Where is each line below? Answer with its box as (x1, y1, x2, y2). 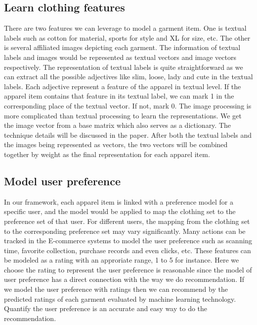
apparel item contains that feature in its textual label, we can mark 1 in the (4, 91, 234, 101)
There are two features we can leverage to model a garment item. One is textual (4, 23, 247, 33)
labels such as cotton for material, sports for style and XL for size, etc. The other (4, 32, 251, 43)
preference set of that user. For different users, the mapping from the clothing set (4, 216, 250, 226)
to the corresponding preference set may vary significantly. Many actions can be (4, 225, 246, 236)
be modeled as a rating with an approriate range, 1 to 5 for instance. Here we (4, 255, 239, 265)
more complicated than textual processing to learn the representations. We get (4, 110, 242, 120)
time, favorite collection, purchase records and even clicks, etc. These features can (4, 245, 251, 255)
